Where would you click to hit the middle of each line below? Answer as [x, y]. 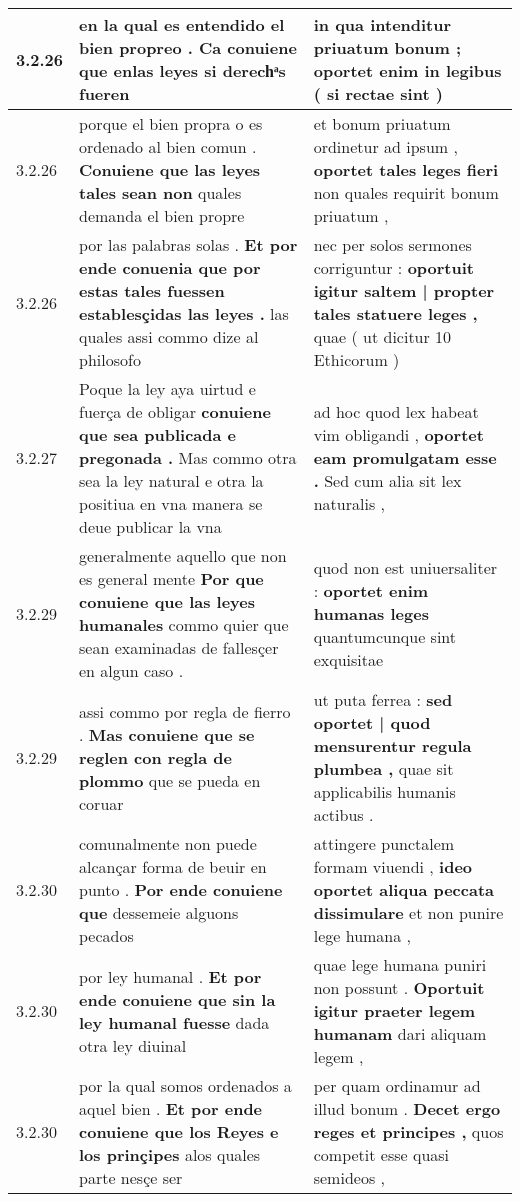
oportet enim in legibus [407, 70]
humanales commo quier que [184, 624]
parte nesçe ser [131, 1177]
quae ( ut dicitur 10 [382, 336]
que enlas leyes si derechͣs [182, 70]
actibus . [343, 814]
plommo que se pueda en [170, 780]
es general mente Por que [171, 578]
